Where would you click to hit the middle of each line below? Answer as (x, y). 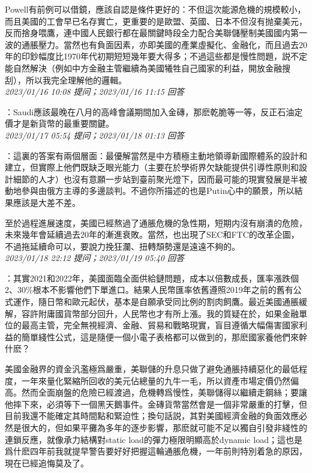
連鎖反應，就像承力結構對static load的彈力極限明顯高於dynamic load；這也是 (154, 439)
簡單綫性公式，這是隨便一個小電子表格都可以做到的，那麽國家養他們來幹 (164, 336)
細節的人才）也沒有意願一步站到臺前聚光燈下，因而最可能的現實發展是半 (156, 179)
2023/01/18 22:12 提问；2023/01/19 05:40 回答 (94, 258)
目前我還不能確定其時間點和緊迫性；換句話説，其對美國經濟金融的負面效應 (152, 416)
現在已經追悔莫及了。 (47, 462)
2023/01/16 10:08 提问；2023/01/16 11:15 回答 (94, 92)
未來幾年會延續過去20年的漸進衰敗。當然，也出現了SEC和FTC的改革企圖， (152, 234)
